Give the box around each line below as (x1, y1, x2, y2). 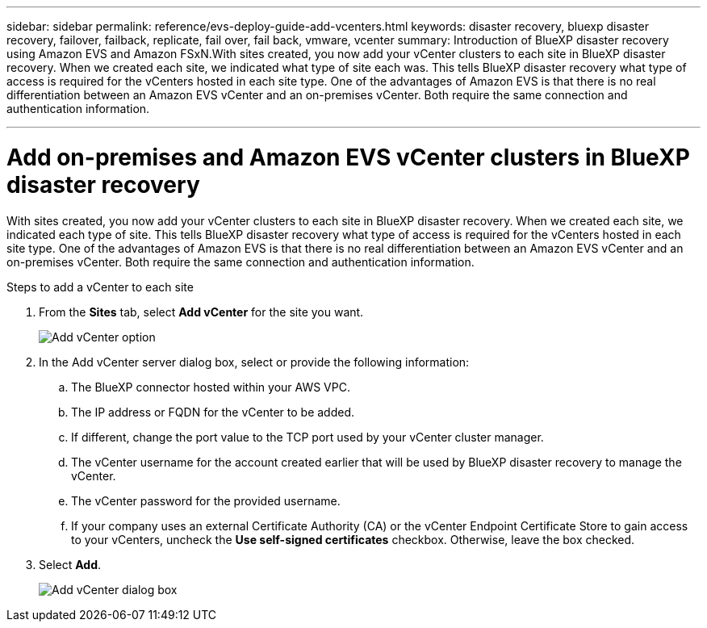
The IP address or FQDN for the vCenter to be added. (71, 404, 355, 419)
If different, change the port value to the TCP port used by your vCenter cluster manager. (71, 429, 544, 444)
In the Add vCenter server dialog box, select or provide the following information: (39, 354, 470, 369)
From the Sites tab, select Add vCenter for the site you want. (39, 304, 364, 319)
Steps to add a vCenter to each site (6, 279, 194, 294)
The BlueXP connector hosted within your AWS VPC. (71, 379, 350, 394)
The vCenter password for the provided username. (71, 493, 341, 508)
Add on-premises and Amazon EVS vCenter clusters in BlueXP (6, 143, 690, 171)
